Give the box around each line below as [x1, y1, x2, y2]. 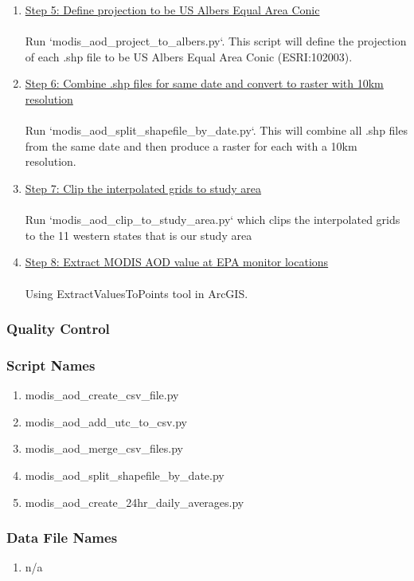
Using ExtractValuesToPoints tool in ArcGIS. [25, 285, 248, 301]
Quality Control [6, 319, 110, 339]
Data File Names [6, 528, 118, 548]
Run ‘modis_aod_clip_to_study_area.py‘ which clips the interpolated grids [25, 211, 400, 228]
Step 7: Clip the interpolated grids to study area [25, 179, 262, 196]
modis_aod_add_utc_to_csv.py [25, 413, 187, 430]
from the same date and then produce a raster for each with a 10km [25, 137, 357, 154]
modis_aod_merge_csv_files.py [25, 440, 184, 457]
